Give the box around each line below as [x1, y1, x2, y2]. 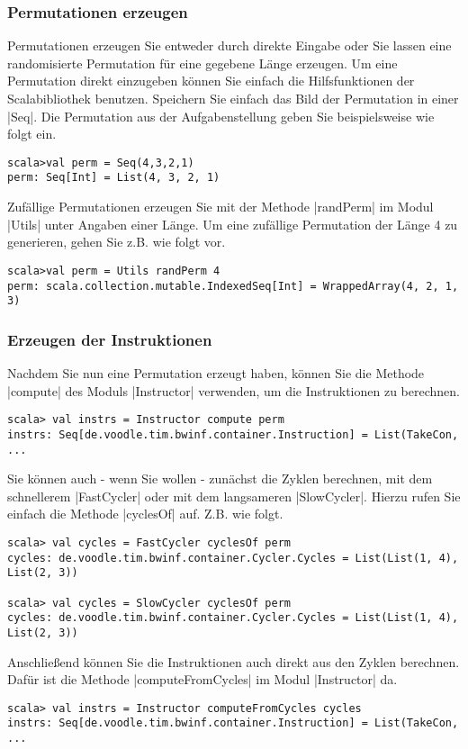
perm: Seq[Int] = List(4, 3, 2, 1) [7, 171, 220, 185]
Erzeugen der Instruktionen [7, 328, 212, 350]
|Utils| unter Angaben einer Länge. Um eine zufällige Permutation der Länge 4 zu [7, 214, 458, 233]
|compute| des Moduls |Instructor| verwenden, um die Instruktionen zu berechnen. [7, 381, 460, 400]
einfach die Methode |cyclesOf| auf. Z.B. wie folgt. [7, 504, 283, 523]
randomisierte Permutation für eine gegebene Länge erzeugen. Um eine [7, 53, 398, 72]
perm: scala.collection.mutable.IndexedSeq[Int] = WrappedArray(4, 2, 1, [7, 279, 459, 293]
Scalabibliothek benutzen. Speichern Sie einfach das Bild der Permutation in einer [7, 89, 459, 107]
